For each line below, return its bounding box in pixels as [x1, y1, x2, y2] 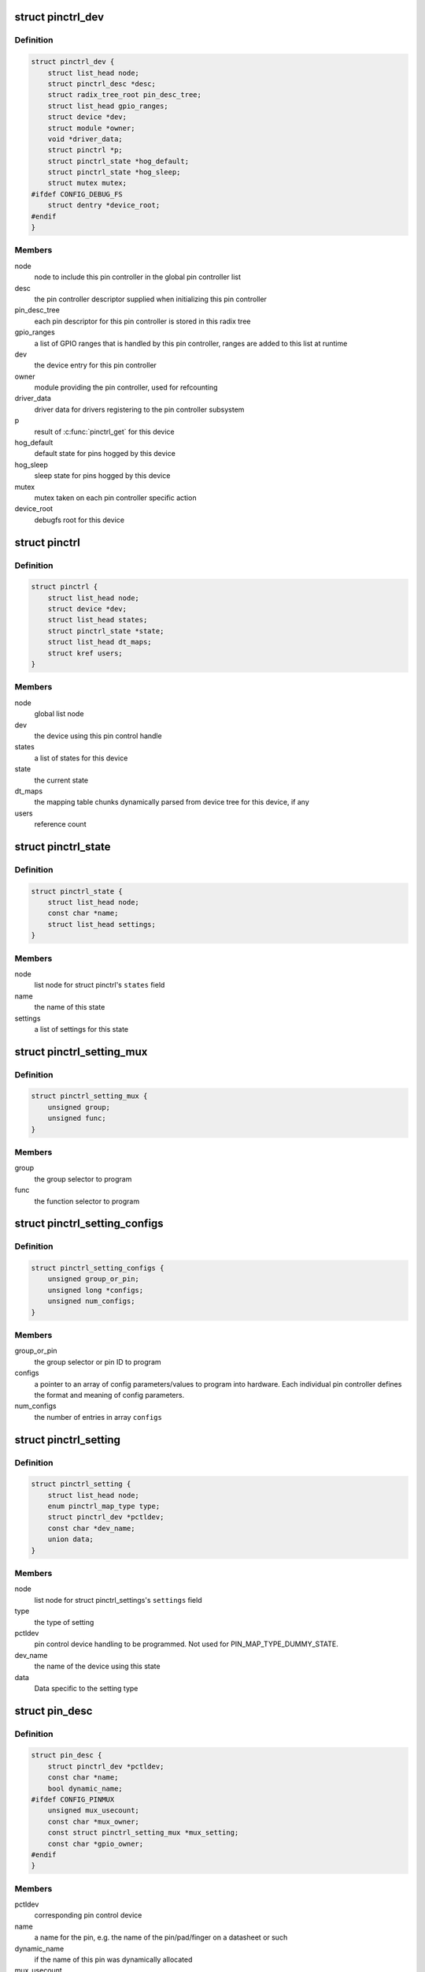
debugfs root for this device [34, 515, 125, 525]
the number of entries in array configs [34, 1412, 163, 1421]
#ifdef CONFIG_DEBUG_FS [31, 189, 124, 199]
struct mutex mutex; [47, 178, 128, 188]
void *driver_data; [47, 134, 124, 144]
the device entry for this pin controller [34, 360, 157, 370]
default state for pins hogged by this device [34, 449, 176, 458]
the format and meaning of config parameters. [34, 1390, 185, 1399]
